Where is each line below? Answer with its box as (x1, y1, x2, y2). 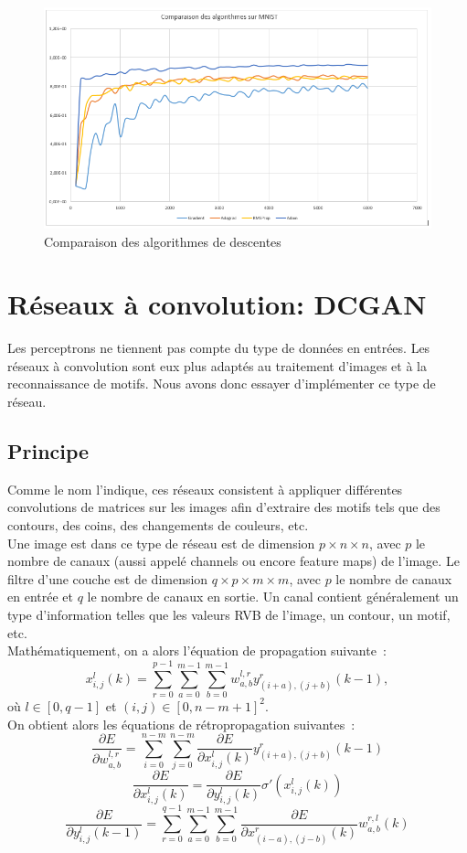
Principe (7, 437, 90, 465)
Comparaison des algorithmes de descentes (44, 231, 281, 251)
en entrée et (7, 587, 73, 606)
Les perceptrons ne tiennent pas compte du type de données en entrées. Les (7, 338, 430, 357)
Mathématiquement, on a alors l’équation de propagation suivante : (7, 641, 387, 660)
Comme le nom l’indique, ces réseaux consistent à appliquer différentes (7, 479, 403, 498)
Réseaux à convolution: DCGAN (7, 285, 427, 323)
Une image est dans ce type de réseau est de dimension (7, 533, 315, 552)
